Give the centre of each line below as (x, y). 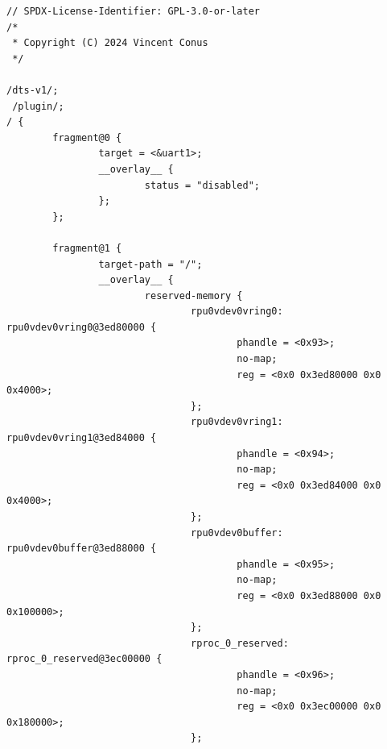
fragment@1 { (87, 248)
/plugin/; (38, 106)
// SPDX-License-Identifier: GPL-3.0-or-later (133, 11)
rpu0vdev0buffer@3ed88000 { (82, 549)
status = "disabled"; (202, 185)
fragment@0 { (87, 137)
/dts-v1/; (33, 90)
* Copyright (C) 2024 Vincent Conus (110, 43)
